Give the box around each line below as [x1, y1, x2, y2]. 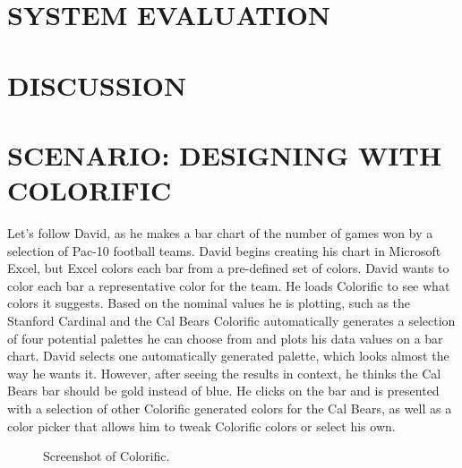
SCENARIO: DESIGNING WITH [7, 136, 442, 173]
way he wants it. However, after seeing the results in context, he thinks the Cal [7, 363, 441, 382]
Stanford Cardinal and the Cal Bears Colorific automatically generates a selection [7, 311, 456, 330]
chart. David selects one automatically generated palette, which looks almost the [7, 346, 449, 365]
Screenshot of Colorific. [43, 447, 170, 465]
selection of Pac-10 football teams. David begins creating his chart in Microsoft [7, 241, 441, 260]
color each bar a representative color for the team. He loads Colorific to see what [7, 276, 450, 294]
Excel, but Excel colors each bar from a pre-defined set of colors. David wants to [7, 259, 449, 277]
